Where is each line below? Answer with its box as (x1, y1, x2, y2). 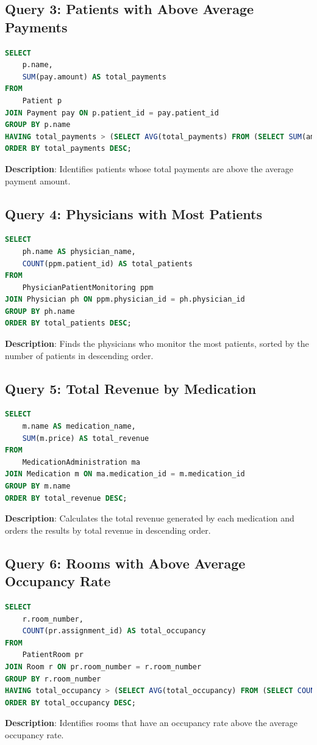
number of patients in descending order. (5, 349, 154, 362)
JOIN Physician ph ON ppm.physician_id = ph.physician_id (5, 295, 245, 304)
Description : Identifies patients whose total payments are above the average (5, 162, 293, 175)
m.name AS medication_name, (22, 422, 136, 431)
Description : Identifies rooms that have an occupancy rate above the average (5, 716, 297, 729)
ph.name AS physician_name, (22, 247, 136, 256)
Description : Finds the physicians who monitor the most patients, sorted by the (5, 337, 309, 350)
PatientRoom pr (22, 650, 84, 660)
